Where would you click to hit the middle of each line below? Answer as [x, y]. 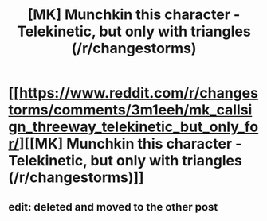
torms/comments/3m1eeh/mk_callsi [130, 110]
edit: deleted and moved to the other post [113, 207]
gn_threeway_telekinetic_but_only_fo [133, 127]
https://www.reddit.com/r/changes [139, 93]
